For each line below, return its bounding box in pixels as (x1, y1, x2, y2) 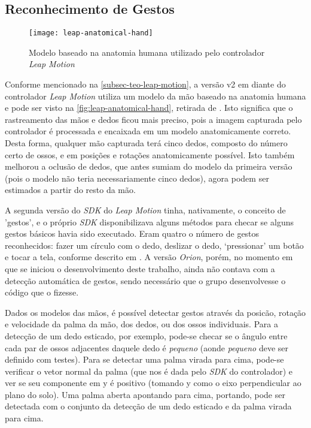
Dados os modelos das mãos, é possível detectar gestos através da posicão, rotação (5, 306, 306, 318)
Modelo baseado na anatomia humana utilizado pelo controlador (29, 46, 265, 58)
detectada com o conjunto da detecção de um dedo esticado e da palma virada (5, 400, 292, 412)
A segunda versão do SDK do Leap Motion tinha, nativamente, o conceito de (5, 203, 286, 216)
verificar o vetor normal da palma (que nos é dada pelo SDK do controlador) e (5, 364, 293, 377)
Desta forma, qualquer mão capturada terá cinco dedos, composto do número (5, 137, 288, 149)
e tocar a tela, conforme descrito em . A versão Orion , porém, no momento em (5, 251, 293, 263)
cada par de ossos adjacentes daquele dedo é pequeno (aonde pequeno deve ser (5, 341, 288, 354)
